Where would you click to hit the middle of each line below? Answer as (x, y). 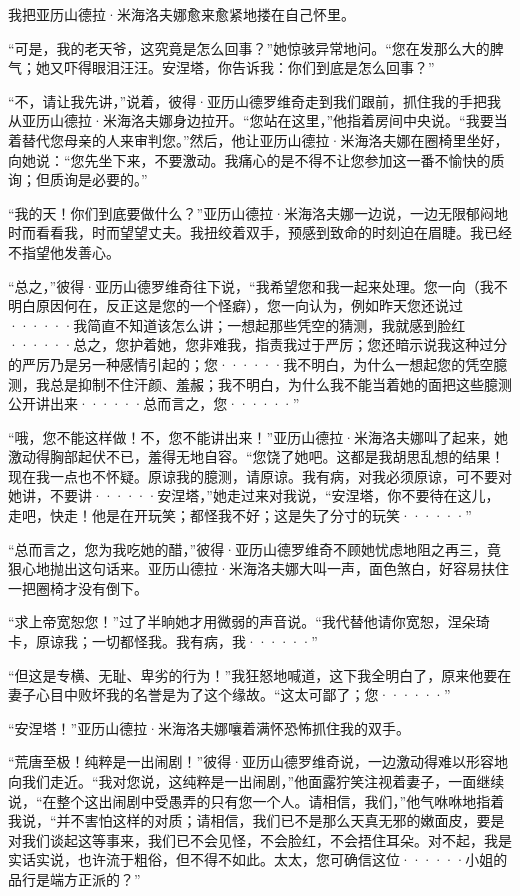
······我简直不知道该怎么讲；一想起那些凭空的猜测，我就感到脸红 (237, 324)
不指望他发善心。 (64, 251)
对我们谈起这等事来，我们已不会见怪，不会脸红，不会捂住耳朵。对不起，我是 (260, 839)
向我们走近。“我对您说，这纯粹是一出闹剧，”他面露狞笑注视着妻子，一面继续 (256, 781)
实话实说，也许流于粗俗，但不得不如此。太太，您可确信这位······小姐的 (258, 859)
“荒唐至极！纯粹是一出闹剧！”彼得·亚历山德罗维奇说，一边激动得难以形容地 (258, 761)
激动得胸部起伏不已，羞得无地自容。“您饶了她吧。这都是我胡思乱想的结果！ (256, 456)
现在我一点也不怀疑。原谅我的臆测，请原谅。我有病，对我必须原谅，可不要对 (260, 475)
